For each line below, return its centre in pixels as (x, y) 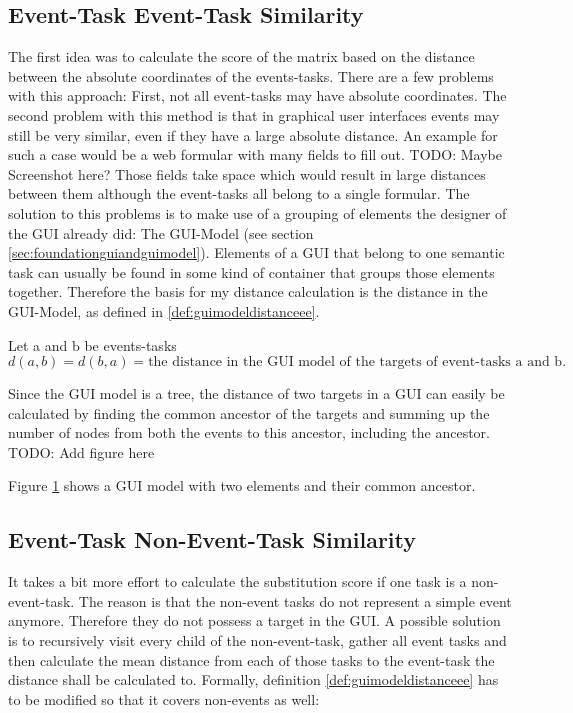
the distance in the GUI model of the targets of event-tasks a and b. (357, 362)
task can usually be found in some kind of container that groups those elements (251, 271)
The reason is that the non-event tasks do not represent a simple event (295, 600)
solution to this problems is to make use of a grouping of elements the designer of (257, 212)
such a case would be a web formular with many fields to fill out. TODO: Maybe (255, 154)
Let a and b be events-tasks (92, 344)
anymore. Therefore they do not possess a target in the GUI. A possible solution (254, 620)
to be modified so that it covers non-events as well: (164, 698)
